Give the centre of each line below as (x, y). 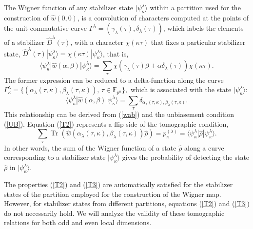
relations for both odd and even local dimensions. (78, 222)
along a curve (204, 147)
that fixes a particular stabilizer (198, 42)
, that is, (116, 53)
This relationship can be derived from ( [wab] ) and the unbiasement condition (119, 114)
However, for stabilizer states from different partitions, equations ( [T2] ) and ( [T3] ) (127, 203)
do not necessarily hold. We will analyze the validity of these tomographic (114, 213)
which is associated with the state (181, 89)
